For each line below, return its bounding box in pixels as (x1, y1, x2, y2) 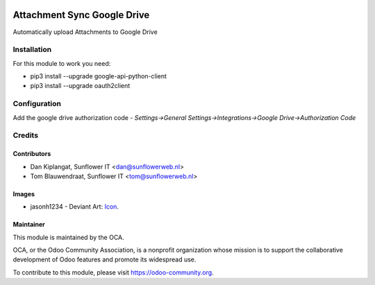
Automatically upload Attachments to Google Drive (12, 28, 158, 36)
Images (12, 189, 35, 198)
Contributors (12, 150, 51, 158)
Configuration (12, 99, 62, 109)
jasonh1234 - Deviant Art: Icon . (30, 202, 119, 211)
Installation (12, 45, 52, 55)
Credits (12, 130, 38, 140)
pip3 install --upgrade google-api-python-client (30, 72, 167, 80)
